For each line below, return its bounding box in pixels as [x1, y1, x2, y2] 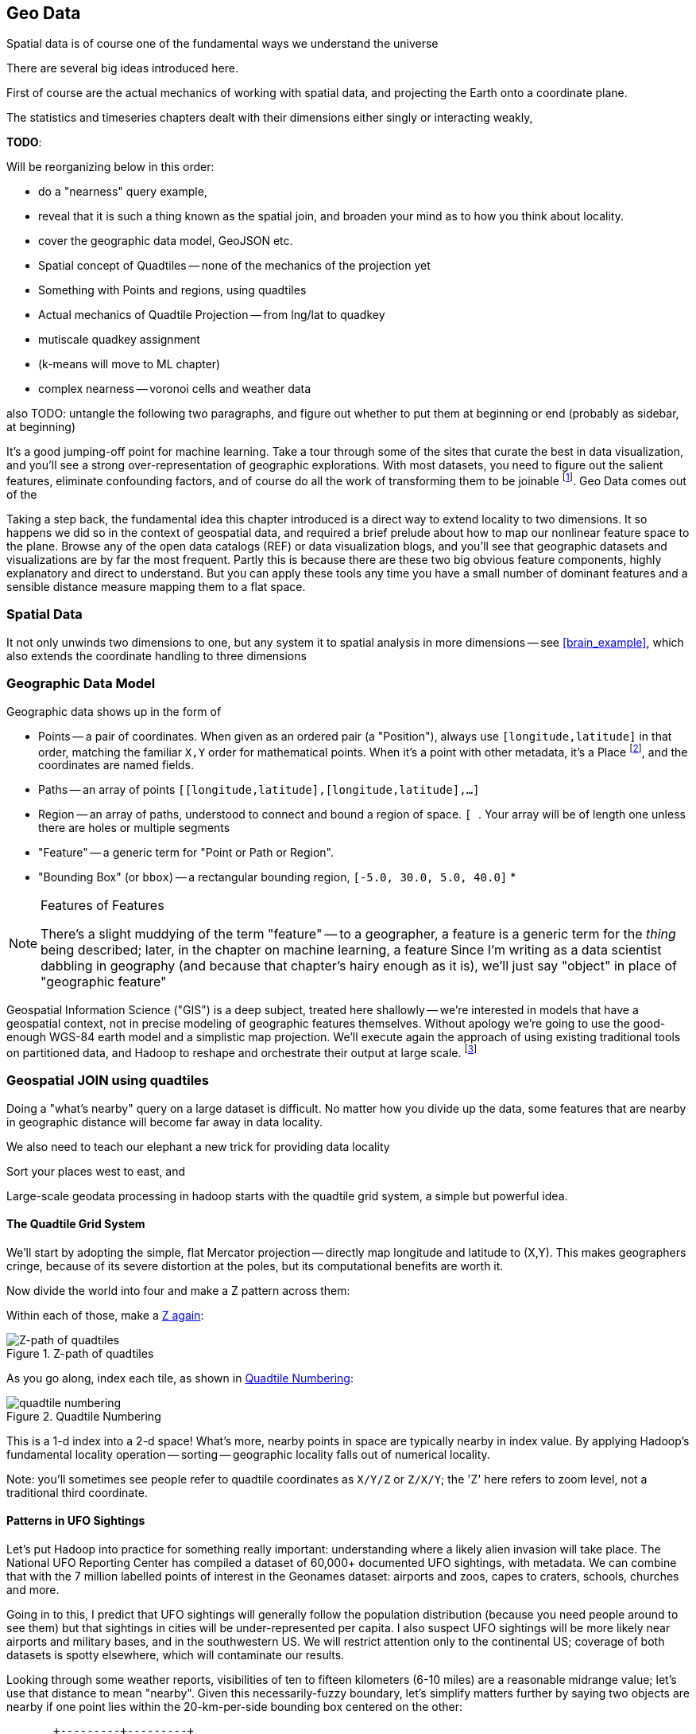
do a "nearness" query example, [38, 185, 207, 199]
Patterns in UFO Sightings [6, 1514, 145, 1528]
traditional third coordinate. [6, 1485, 148, 1499]
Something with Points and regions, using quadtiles [38, 283, 307, 297]
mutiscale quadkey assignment [38, 332, 200, 347]
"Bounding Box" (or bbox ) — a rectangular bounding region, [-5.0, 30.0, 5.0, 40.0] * [38, 870, 516, 884]
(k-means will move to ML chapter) [38, 357, 221, 371]
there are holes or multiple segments [38, 821, 230, 835]
